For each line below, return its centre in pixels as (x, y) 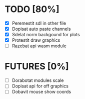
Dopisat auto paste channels (41, 29)
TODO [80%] (32, 9)
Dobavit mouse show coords (41, 92)
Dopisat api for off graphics (40, 86)
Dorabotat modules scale (38, 80)
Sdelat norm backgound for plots (46, 35)
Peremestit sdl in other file (39, 23)
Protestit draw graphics (36, 40)
